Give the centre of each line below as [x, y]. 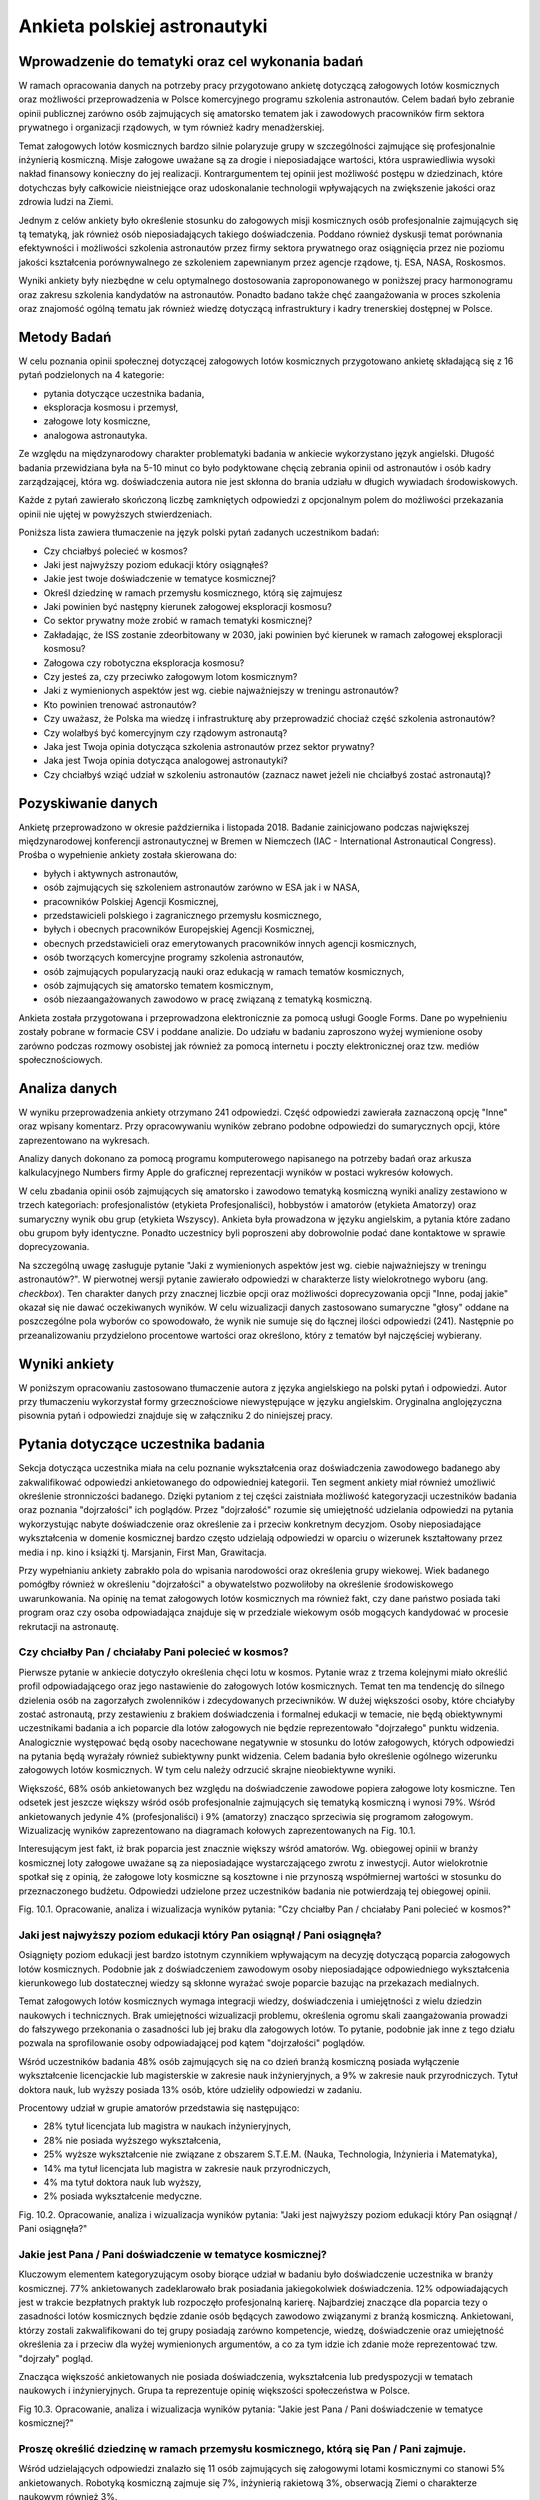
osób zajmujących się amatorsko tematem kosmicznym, [158, 985]
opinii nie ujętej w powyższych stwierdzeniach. [115, 514]
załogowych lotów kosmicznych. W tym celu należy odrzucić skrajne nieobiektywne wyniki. [207, 1770]
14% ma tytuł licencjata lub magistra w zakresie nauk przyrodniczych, [187, 2168]
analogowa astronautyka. [95, 435]
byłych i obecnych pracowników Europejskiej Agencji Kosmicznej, [179, 929]
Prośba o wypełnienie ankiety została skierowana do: [127, 855]
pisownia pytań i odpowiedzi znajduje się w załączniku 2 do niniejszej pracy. [176, 1416]
